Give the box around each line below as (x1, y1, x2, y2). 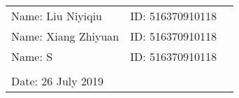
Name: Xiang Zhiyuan (11, 28, 119, 44)
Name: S (11, 48, 53, 64)
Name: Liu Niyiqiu (11, 8, 103, 24)
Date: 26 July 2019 (11, 73, 104, 89)
